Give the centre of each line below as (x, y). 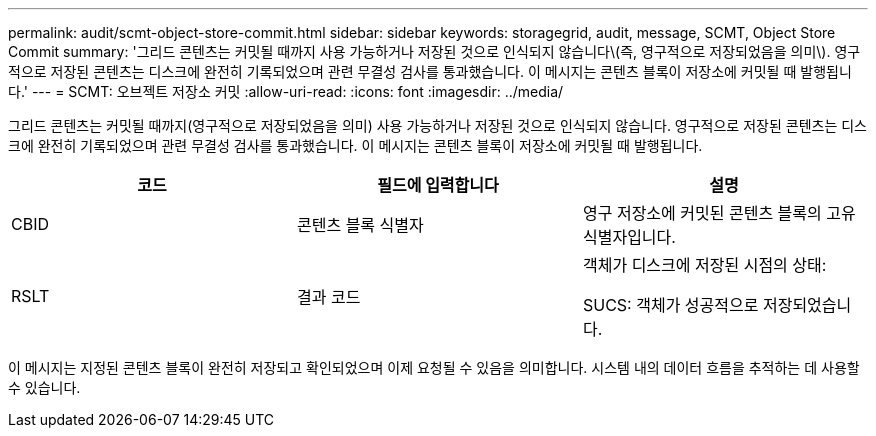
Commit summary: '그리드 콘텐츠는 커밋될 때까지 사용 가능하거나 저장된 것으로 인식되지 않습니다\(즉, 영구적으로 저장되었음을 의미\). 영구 (434, 51)
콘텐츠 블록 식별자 (360, 225)
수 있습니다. (44, 387)
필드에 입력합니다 (438, 185)
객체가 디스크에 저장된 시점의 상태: (704, 265)
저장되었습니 (807, 305)
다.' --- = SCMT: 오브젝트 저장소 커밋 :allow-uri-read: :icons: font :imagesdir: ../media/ (286, 91)
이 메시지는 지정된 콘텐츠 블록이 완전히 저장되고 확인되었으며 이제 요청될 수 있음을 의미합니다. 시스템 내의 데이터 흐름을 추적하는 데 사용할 (434, 367)
